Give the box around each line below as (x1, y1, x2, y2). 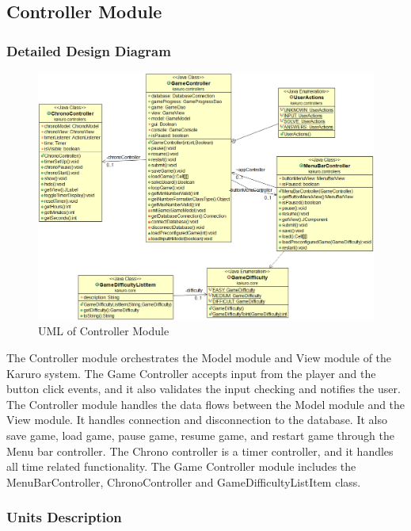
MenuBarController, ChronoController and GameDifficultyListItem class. (6, 473, 361, 490)
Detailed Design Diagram (6, 40, 171, 60)
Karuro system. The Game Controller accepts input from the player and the (6, 365, 376, 381)
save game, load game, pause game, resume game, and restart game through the (6, 426, 394, 443)
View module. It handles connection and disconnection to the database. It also (6, 411, 387, 428)
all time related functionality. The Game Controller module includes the (6, 458, 356, 475)
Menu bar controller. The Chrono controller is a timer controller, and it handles (6, 442, 394, 459)
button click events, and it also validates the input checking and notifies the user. (6, 380, 401, 397)
